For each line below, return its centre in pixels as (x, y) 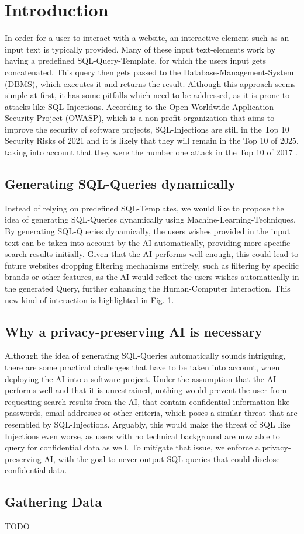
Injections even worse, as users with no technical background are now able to (142, 436)
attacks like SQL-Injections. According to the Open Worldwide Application (139, 106)
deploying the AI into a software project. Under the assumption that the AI (141, 378)
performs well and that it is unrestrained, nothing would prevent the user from (146, 390)
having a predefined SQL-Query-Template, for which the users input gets (136, 60)
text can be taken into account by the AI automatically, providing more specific (148, 242)
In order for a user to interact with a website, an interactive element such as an (147, 38)
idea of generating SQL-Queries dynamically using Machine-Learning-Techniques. (150, 219)
